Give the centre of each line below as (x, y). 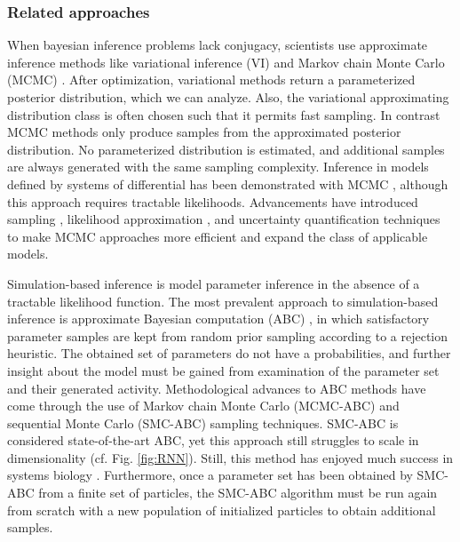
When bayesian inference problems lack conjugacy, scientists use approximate (218, 45)
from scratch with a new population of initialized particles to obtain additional (222, 510)
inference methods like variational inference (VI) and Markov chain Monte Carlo (226, 62)
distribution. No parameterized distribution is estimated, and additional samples (226, 149)
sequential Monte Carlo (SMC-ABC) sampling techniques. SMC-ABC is (203, 422)
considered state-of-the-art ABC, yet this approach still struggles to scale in (213, 440)
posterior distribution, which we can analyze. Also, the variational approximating (228, 97)
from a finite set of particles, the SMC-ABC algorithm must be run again (238, 493)
